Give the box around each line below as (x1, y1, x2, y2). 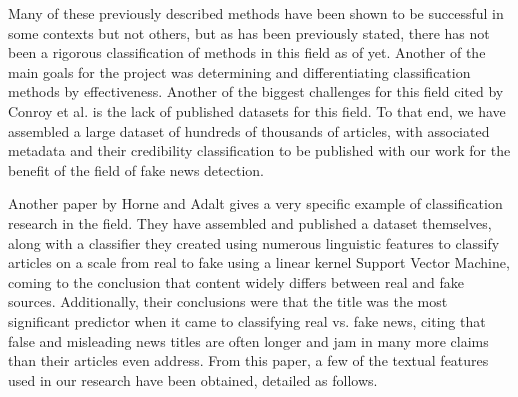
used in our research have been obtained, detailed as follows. (8, 369, 378, 390)
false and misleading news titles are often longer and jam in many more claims (8, 330, 489, 351)
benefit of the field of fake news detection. (8, 159, 264, 180)
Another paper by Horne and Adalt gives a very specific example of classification (8, 193, 503, 214)
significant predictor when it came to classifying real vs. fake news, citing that (8, 310, 486, 331)
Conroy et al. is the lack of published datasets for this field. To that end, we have (8, 100, 506, 121)
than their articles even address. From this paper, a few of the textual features (8, 350, 489, 371)
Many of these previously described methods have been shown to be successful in (8, 3, 504, 23)
